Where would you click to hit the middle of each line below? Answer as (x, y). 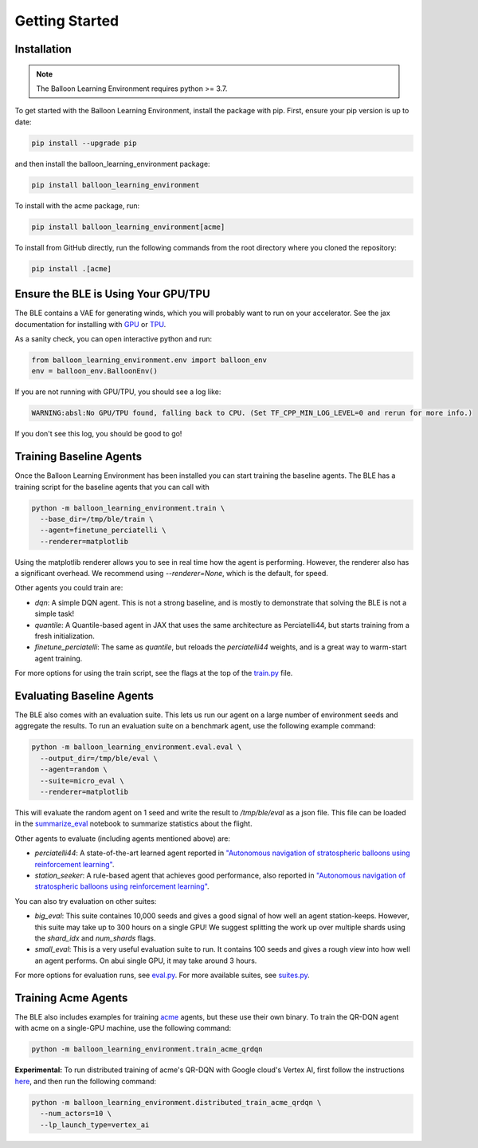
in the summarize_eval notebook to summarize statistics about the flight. (133, 824)
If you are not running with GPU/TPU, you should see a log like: (118, 392)
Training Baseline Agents (78, 457)
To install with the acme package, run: (77, 205)
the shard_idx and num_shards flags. (95, 938)
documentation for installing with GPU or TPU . (90, 324)
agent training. (59, 658)
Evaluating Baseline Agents (84, 696)
